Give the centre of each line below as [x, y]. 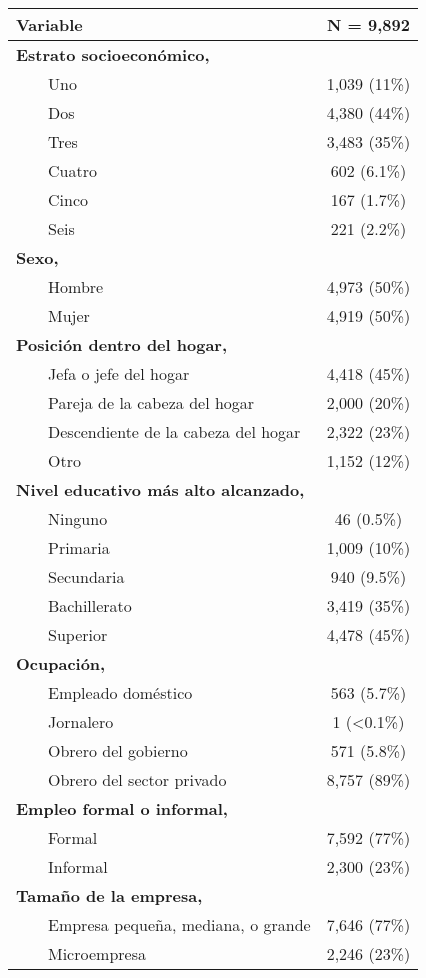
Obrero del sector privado [137, 779]
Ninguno [78, 518]
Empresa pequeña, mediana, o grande [179, 924]
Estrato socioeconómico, [113, 54]
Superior [78, 634]
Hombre [76, 286]
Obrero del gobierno [118, 750]
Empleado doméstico [120, 692]
